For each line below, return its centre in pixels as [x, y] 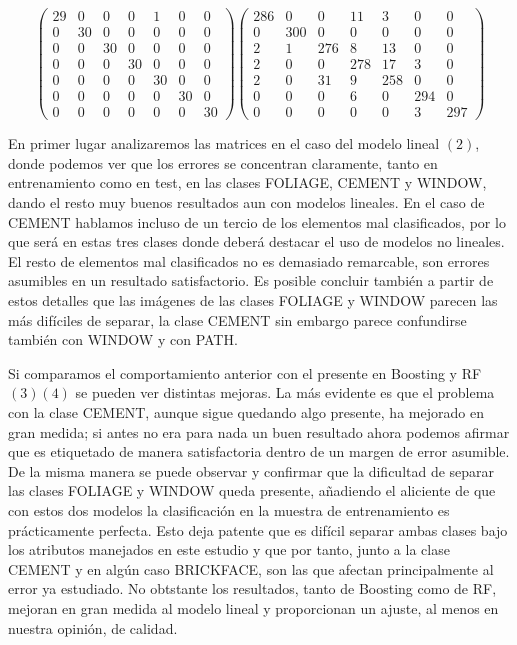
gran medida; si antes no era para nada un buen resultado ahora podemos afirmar [259, 431]
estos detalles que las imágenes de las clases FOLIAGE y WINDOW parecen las [253, 300]
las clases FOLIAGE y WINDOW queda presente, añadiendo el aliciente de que [252, 490]
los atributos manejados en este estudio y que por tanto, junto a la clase [229, 549]
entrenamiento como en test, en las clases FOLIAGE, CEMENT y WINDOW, [247, 182]
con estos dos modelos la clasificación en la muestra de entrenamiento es [229, 509]
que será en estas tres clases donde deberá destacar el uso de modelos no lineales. [256, 241]
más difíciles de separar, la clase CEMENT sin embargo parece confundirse [237, 319]
